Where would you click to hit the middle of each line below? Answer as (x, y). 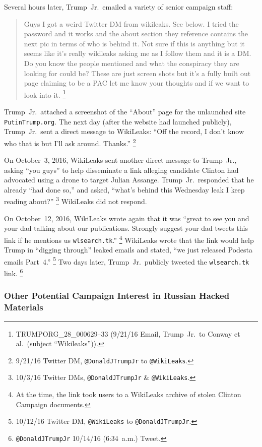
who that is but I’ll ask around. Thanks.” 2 (70, 142)
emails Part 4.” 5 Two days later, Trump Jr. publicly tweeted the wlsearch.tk (127, 261)
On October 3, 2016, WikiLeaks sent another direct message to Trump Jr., (120, 160)
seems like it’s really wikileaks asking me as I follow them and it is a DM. (138, 53)
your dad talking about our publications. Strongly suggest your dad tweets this (126, 228)
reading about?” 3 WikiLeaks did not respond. (76, 201)
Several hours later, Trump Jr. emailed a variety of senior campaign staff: (119, 7)
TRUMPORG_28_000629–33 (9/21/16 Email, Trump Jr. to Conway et (128, 333)
